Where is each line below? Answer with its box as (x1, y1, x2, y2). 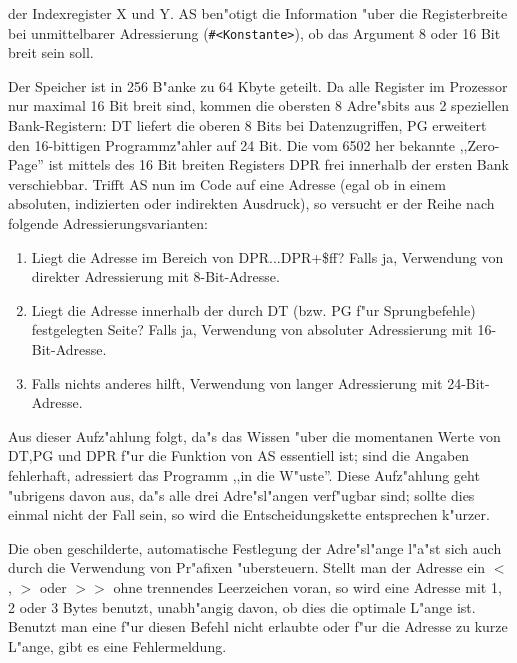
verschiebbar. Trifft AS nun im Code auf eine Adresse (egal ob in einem (8, 173, 446, 194)
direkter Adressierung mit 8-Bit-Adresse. (31, 266, 280, 287)
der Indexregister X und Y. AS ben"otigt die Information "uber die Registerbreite (8, 3, 508, 23)
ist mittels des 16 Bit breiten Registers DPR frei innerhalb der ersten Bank (48, 154, 509, 175)
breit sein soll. (8, 42, 94, 63)
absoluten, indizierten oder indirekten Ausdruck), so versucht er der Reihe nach (8, 193, 495, 214)
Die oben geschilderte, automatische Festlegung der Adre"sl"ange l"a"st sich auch (8, 537, 502, 558)
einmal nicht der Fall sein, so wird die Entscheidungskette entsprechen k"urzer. (8, 504, 490, 525)
